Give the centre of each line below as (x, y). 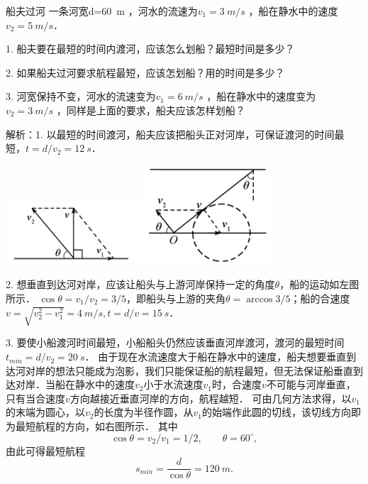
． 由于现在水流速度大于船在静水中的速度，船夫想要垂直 (216, 357)
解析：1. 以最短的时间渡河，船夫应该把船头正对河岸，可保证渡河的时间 (170, 134)
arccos (260, 299)
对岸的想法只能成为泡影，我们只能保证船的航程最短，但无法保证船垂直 (189, 370)
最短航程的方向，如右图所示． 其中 (96, 426)
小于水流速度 (173, 384)
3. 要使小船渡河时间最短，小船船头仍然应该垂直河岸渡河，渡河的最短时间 (175, 342)
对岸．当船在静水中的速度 (75, 384)
